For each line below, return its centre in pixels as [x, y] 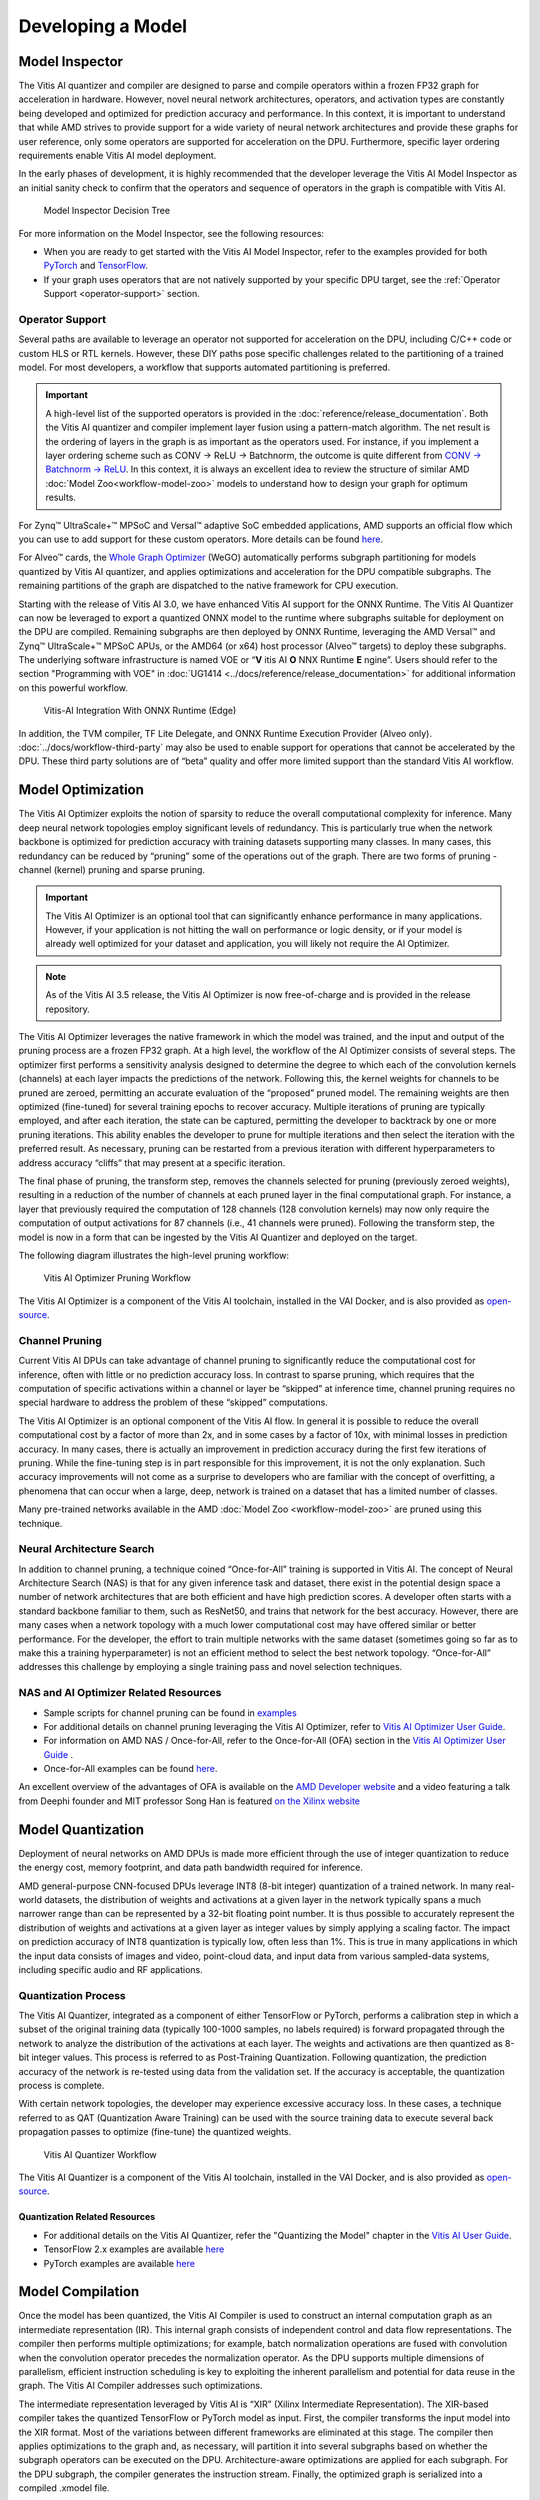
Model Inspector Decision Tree [106, 211]
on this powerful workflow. [73, 687]
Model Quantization [81, 1829]
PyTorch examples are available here [119, 2263]
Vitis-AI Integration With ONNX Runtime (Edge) [140, 711]
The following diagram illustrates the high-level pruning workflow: [154, 1255]
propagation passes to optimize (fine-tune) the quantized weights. [155, 2132]
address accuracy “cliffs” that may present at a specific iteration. [152, 1162]
